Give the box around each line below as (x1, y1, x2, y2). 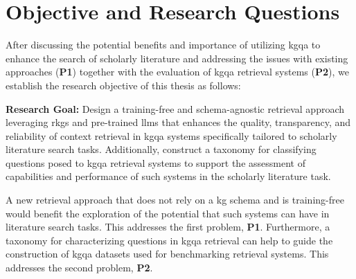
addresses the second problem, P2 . (6, 260, 153, 275)
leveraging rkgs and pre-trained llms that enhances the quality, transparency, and (6, 115, 351, 129)
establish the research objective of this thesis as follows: (6, 78, 241, 92)
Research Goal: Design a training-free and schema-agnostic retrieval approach (6, 101, 345, 116)
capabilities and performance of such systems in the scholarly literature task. (6, 169, 331, 183)
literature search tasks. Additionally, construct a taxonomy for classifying (6, 142, 317, 156)
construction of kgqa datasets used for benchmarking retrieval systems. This (6, 246, 329, 261)
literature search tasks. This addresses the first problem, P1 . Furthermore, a (6, 219, 330, 234)
